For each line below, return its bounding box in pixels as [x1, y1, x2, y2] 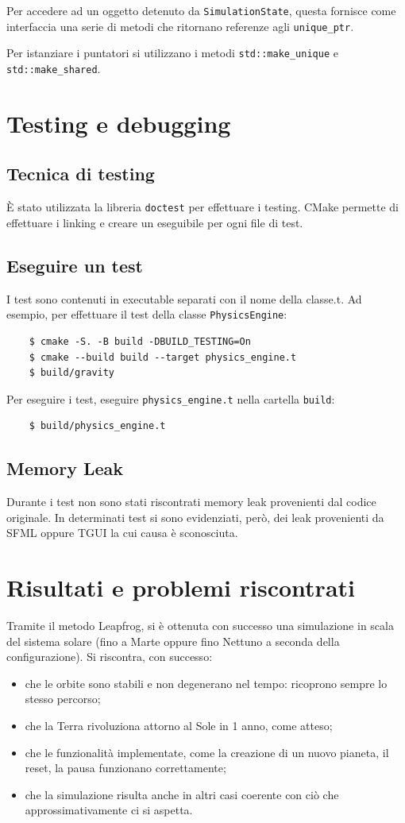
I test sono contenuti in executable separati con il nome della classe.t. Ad [6, 290, 362, 307]
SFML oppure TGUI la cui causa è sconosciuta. [6, 524, 238, 541]
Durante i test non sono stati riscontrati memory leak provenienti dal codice [6, 493, 376, 510]
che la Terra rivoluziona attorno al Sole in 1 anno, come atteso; [25, 717, 333, 734]
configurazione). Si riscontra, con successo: [6, 648, 213, 665]
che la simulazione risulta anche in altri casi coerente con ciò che [25, 786, 339, 802]
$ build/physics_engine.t [29, 420, 166, 432]
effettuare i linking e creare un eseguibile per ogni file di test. [6, 214, 303, 230]
